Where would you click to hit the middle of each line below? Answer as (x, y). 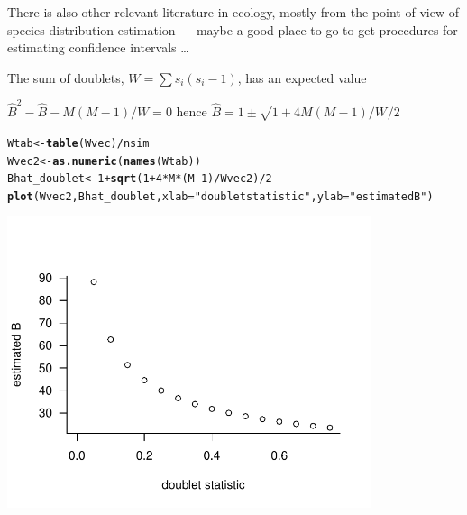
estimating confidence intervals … (98, 47)
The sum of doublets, (66, 77)
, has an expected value (302, 77)
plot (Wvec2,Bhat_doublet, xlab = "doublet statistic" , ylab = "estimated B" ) (220, 196)
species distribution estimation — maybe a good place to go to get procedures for (233, 29)
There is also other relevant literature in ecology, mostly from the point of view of (233, 12)
